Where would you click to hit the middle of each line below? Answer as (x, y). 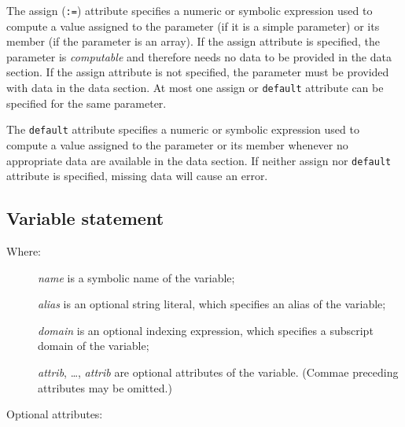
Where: (24, 250)
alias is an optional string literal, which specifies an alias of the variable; (212, 304)
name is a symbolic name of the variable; (136, 277)
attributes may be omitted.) (105, 387)
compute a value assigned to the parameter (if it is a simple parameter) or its (193, 26)
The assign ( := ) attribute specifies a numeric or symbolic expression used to (190, 10)
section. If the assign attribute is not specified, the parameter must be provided (198, 72)
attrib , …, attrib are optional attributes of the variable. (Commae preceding (218, 372)
